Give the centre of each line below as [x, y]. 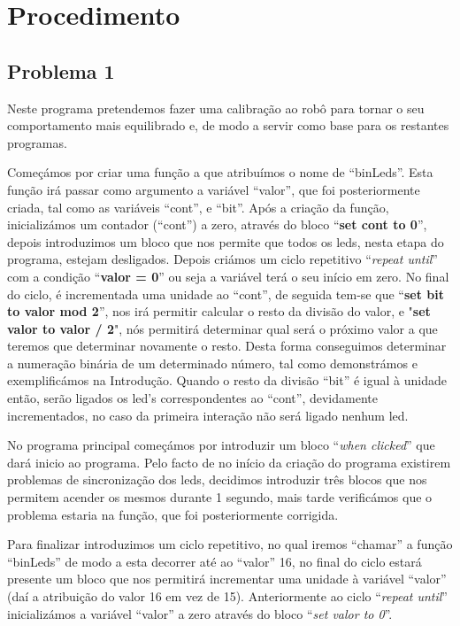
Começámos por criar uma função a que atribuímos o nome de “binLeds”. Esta [220, 172]
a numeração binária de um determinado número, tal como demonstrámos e [212, 363]
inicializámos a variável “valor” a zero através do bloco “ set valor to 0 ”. [200, 613]
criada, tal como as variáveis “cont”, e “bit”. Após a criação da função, [198, 207]
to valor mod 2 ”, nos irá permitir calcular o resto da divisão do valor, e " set [219, 311]
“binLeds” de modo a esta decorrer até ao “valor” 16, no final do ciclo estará [215, 561]
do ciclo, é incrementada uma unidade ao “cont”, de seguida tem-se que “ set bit [226, 294]
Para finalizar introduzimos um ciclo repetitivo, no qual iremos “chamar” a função [230, 544]
